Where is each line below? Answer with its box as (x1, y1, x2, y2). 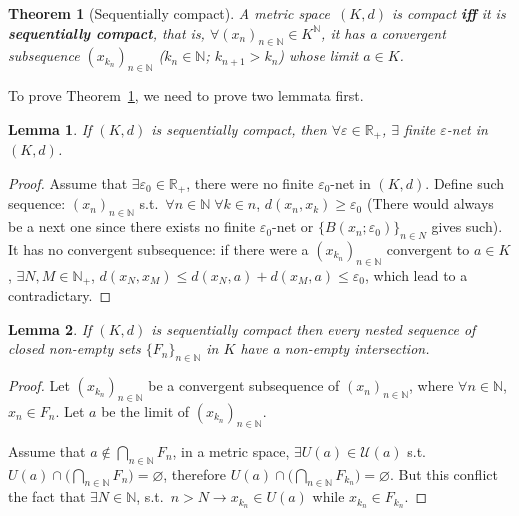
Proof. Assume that (8, 172, 128, 193)
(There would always (366, 193, 494, 214)
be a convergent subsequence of (148, 375, 340, 396)
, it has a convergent (321, 22, 446, 43)
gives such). (431, 216, 503, 237)
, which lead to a (365, 264, 468, 285)
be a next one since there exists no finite (8, 216, 256, 237)
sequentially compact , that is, (8, 22, 205, 43)
